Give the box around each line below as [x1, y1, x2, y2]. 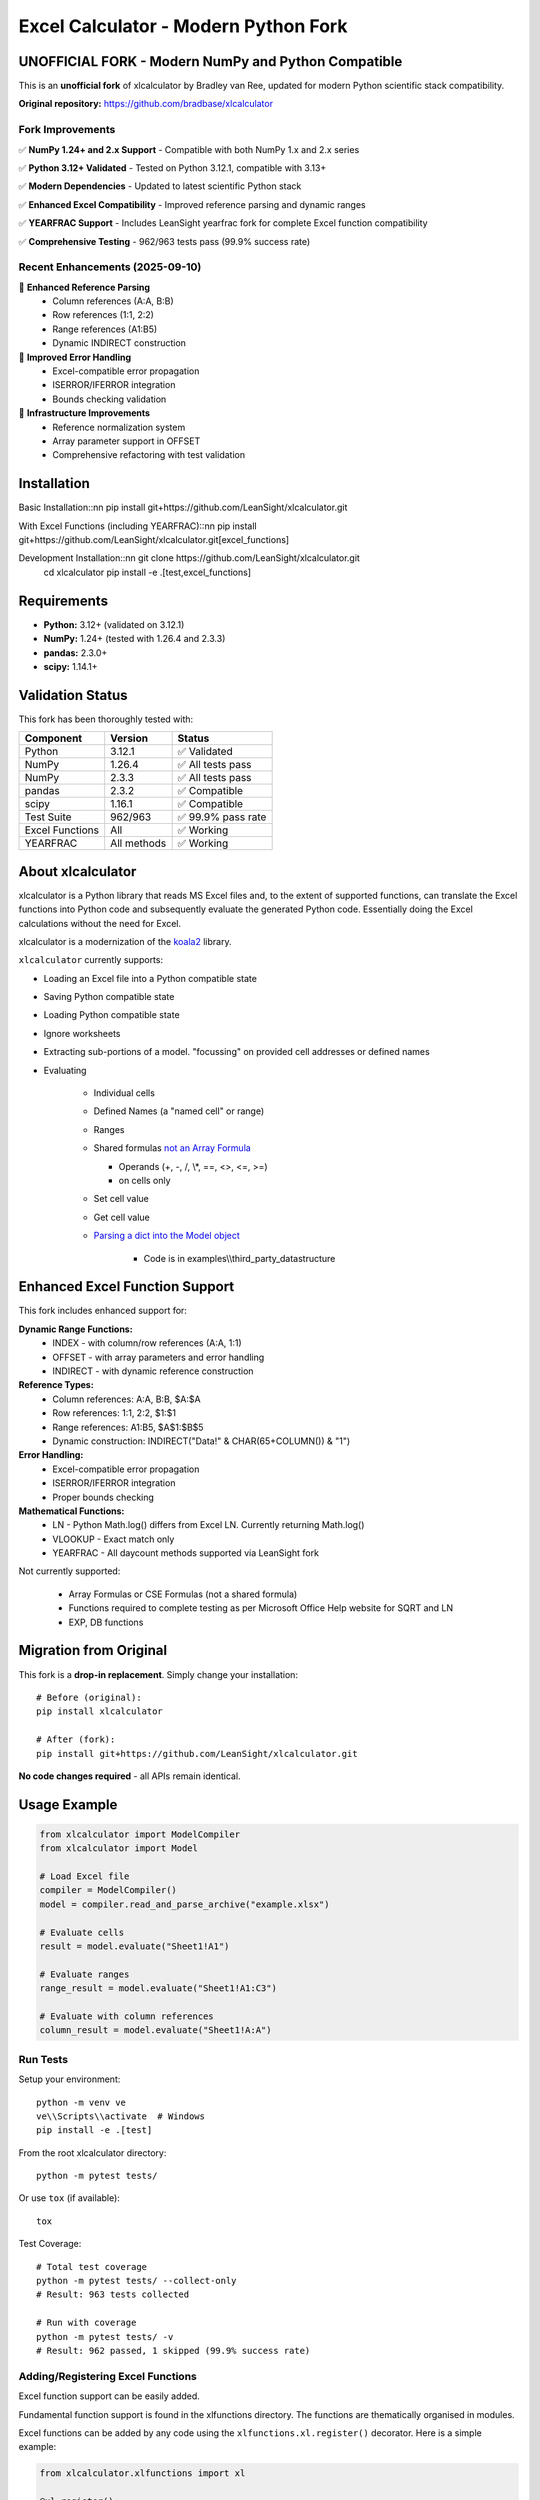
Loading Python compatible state [43, 1009, 180, 1021]
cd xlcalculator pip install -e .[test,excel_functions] [43, 566, 252, 578]
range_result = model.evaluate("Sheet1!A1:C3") [39, 1983, 277, 1994]
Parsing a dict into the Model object [93, 1230, 240, 1242]
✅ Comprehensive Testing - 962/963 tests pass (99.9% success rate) [18, 235, 311, 247]
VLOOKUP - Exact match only [52, 1533, 175, 1545]
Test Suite [24, 810, 72, 824]
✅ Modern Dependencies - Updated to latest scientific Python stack [18, 180, 302, 192]
